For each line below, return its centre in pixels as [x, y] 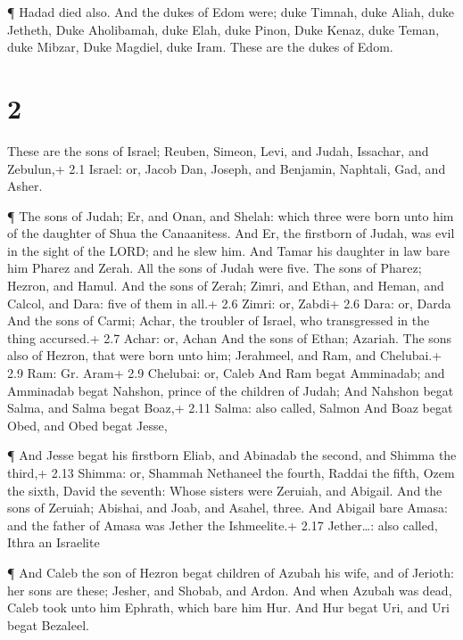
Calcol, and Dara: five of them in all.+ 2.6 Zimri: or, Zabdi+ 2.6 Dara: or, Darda [229, 303]
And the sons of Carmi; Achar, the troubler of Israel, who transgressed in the [219, 320]
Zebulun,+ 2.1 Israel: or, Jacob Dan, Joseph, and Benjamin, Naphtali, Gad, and [227, 168]
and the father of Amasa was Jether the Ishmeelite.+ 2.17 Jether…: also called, [223, 525]
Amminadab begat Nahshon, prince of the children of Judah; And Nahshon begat [231, 390]
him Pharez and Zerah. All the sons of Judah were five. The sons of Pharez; [215, 268]
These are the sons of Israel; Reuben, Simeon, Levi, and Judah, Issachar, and [218, 150]
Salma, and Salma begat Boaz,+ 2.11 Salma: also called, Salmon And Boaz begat [230, 408]
